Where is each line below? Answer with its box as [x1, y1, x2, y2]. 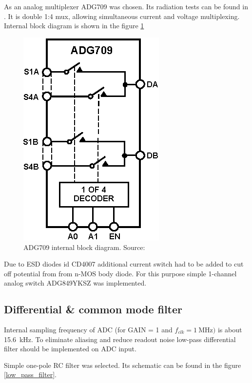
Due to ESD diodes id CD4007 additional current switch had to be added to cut [4, 258, 244, 268]
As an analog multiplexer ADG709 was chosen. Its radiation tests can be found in [4, 1, 248, 11]
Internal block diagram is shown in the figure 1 [4, 20, 144, 31]
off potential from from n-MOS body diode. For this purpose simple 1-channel [4, 268, 237, 278]
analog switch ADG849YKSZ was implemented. [4, 278, 147, 288]
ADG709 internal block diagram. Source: [23, 242, 145, 252]
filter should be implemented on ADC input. [4, 344, 136, 354]
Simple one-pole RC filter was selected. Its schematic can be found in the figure [4, 360, 241, 370]
